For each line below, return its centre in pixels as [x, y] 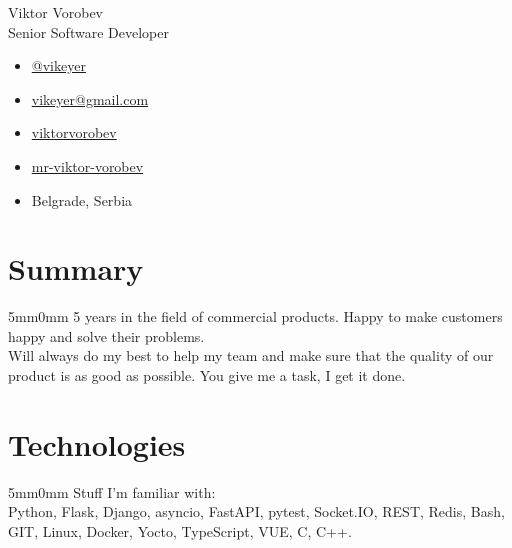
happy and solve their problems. [106, 335]
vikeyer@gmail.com [90, 98]
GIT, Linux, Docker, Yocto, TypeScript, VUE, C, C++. [180, 530]
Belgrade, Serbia [82, 199]
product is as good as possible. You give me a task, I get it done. [207, 375]
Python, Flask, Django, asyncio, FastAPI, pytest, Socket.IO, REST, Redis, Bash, [256, 511]
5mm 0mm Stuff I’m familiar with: [112, 491]
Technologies [97, 443]
